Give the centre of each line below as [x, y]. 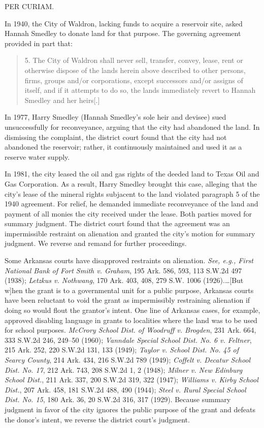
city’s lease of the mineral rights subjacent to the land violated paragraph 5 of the [132, 193]
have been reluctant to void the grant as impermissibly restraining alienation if [127, 300]
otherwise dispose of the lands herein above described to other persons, [135, 70]
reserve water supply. [37, 156]
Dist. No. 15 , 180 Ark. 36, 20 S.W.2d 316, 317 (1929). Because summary [118, 399]
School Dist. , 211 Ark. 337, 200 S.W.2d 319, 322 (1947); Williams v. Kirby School [131, 380]
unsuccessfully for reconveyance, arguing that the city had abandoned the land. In [132, 127]
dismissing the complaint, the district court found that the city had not [116, 137]
